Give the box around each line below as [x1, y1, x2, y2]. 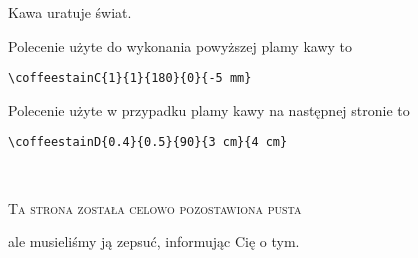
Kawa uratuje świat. [8, 2, 132, 22]
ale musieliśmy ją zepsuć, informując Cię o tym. [8, 231, 300, 252]
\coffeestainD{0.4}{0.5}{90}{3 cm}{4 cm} [8, 135, 288, 150]
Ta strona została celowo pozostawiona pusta [8, 197, 302, 218]
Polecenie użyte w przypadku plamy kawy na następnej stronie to [8, 99, 410, 120]
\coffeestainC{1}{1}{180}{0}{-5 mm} [8, 71, 252, 86]
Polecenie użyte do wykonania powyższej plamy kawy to [8, 35, 353, 56]
